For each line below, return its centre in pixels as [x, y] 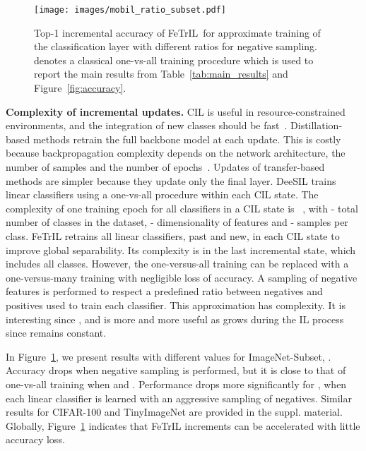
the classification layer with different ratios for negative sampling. [176, 46]
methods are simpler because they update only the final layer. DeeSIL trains [171, 180]
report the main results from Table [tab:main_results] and [161, 74]
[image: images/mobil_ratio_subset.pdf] [130, 10]
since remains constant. [56, 333]
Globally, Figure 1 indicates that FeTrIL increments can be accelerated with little [183, 425]
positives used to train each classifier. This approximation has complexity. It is [176, 305]
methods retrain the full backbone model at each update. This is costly [187, 139]
